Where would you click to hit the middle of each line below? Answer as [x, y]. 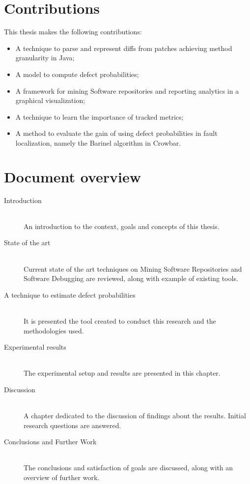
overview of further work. [62, 477]
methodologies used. [54, 330]
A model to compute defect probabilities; [77, 74]
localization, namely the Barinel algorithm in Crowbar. [98, 142]
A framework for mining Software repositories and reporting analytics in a [127, 90]
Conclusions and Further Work [50, 442]
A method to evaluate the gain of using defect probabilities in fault [116, 133]
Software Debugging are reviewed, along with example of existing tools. [131, 278]
